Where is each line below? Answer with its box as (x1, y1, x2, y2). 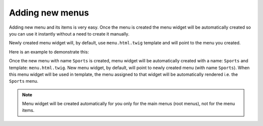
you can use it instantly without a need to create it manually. (9, 31, 130, 36)
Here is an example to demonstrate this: (9, 49, 89, 54)
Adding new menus (9, 7, 89, 18)
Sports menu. (9, 78, 38, 84)
